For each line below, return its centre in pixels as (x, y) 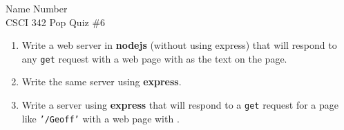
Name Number (37, 8)
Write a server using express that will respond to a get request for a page (180, 105)
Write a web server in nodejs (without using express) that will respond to (179, 45)
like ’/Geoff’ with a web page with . (101, 118)
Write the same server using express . (102, 82)
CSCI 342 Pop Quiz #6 (56, 22)
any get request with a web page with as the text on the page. (154, 58)
